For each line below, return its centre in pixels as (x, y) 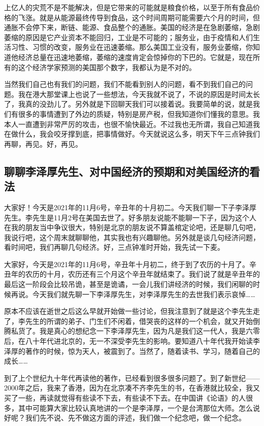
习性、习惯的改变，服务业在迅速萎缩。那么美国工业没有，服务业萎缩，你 (132, 47)
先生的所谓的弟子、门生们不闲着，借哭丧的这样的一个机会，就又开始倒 (142, 321)
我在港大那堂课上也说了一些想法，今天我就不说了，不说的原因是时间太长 (139, 94)
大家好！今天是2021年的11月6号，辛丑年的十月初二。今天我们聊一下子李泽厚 (130, 207)
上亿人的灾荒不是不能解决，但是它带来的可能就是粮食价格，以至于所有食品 (128, 7)
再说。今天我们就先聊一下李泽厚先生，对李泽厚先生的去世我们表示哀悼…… (133, 294)
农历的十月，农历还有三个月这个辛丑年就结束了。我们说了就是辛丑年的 (142, 274)
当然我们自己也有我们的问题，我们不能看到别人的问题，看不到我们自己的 (125, 84)
